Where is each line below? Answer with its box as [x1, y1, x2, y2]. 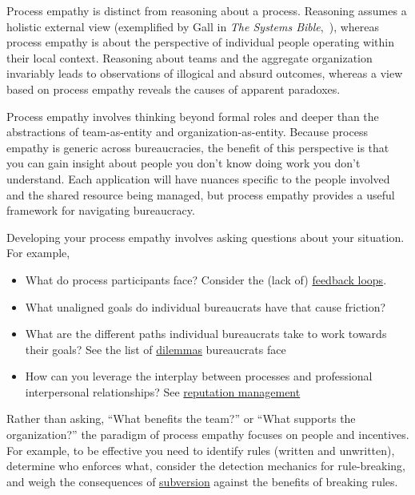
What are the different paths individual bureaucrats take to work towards [25, 325, 387, 342]
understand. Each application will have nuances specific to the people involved [6, 170, 390, 187]
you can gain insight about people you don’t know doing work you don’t [6, 155, 361, 171]
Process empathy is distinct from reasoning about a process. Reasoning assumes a [6, 2, 407, 18]
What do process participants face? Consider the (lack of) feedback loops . [25, 271, 387, 288]
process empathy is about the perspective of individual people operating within [6, 34, 395, 50]
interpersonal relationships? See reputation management [25, 383, 301, 400]
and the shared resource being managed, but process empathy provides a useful [6, 186, 395, 203]
